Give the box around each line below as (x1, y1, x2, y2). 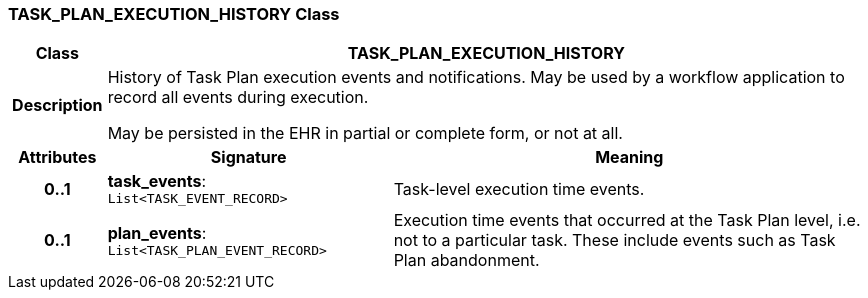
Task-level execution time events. (393, 178, 645, 199)
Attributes (18, 147, 97, 168)
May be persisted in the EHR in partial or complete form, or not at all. (107, 123, 623, 144)
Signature (210, 147, 287, 168)
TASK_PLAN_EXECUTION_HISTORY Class (8, 4, 340, 24)
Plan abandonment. (393, 250, 540, 271)
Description (12, 95, 103, 116)
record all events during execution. (107, 87, 369, 108)
